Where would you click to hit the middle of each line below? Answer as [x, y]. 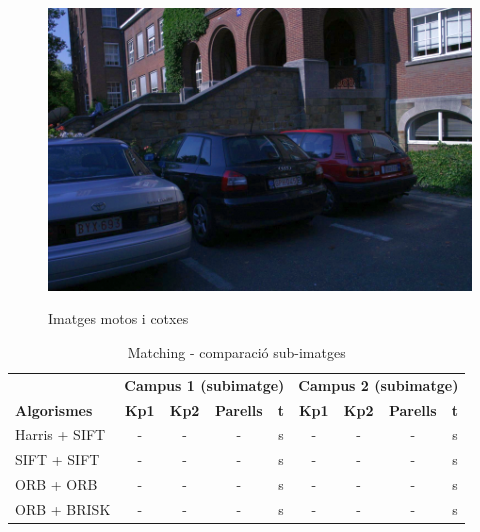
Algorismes [54, 409]
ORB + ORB [56, 484]
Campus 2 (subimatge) [378, 384]
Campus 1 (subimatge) [204, 384]
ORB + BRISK [63, 508]
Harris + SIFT [60, 434]
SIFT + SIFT [57, 459]
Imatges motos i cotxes [118, 318]
